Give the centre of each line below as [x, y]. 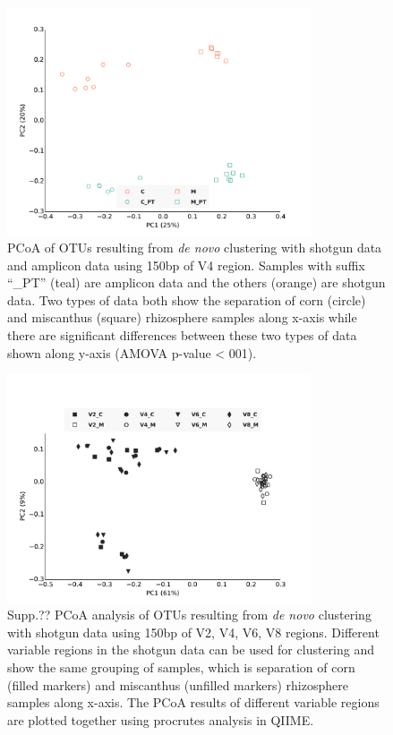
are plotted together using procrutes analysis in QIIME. [161, 719]
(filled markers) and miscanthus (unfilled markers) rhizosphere [178, 684]
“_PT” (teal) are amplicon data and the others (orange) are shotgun [196, 282]
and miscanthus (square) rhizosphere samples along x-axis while [182, 317]
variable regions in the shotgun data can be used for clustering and [191, 650]
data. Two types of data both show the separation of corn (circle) [187, 299]
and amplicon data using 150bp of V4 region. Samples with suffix [186, 265]
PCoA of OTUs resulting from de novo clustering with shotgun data [195, 247]
